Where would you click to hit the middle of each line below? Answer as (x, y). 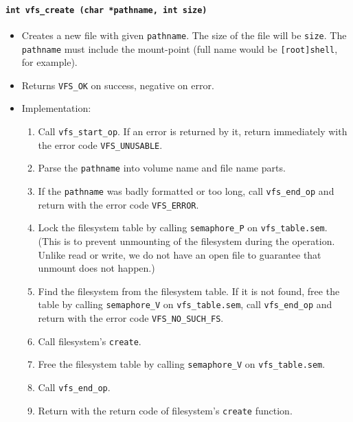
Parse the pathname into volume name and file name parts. (162, 168)
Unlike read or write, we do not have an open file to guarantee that (180, 254)
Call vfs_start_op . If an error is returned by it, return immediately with (193, 131)
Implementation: (56, 108)
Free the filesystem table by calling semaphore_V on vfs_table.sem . (182, 364)
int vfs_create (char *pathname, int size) (106, 10)
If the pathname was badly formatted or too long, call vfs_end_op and (186, 190)
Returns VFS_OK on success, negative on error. (118, 85)
